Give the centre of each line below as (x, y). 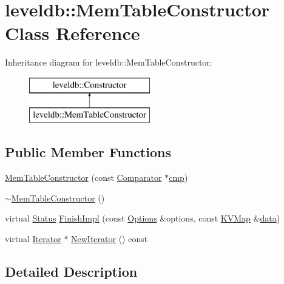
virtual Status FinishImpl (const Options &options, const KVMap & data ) (143, 218)
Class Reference (73, 33)
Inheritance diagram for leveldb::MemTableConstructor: (109, 62)
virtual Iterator (33, 239)
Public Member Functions (88, 152)
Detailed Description (71, 272)
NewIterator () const (110, 239)
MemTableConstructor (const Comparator (83, 177)
